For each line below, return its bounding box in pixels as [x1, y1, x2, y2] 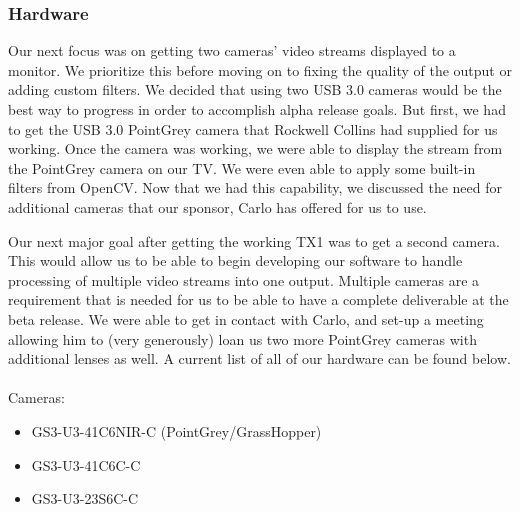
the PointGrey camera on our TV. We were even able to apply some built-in [8, 157, 476, 178]
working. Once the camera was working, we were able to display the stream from [8, 138, 503, 159]
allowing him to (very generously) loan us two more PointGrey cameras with [8, 328, 477, 349]
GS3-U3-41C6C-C [31, 454, 141, 475]
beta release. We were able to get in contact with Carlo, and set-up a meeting [8, 308, 484, 329]
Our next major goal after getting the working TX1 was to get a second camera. [8, 230, 500, 251]
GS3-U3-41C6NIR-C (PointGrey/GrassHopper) [31, 420, 322, 441]
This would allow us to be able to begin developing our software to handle [8, 250, 463, 271]
